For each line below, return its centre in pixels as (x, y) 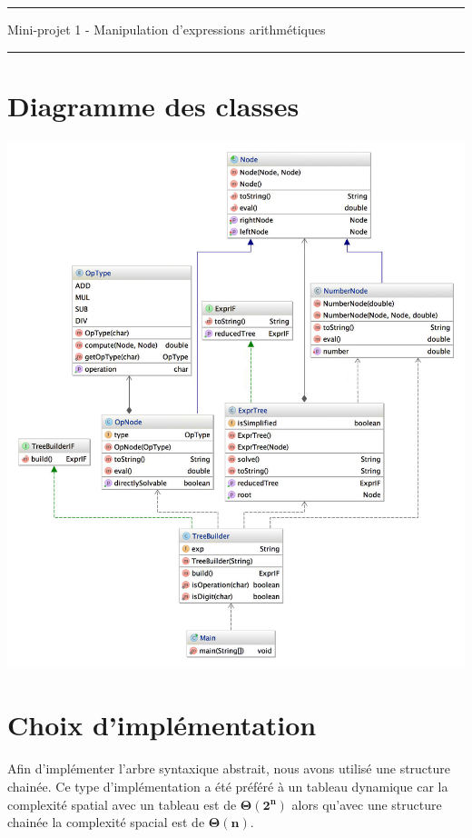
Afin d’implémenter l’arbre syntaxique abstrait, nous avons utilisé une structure (229, 768)
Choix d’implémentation (162, 725)
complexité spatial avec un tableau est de (122, 804)
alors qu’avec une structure (367, 804)
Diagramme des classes (153, 105)
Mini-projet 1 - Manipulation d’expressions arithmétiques (167, 29)
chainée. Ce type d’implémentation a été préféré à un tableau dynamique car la (228, 786)
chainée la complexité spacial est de (106, 822)
